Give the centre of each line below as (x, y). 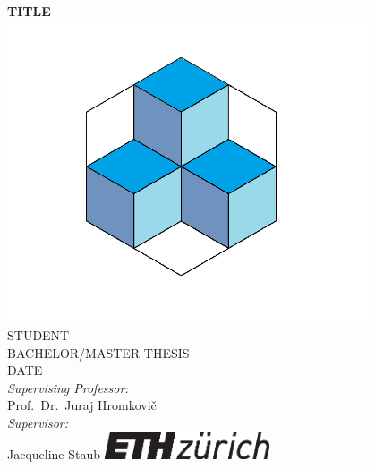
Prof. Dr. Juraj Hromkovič (82, 405)
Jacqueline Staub (54, 453)
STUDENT (38, 335)
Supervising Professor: (68, 387)
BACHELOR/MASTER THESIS (98, 352)
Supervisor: (38, 422)
